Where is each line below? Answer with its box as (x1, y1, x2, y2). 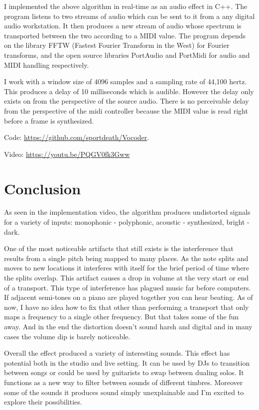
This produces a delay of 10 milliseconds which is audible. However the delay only (4, 86, 254, 96)
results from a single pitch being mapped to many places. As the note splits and (4, 253, 249, 263)
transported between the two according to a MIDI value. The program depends (4, 30, 246, 40)
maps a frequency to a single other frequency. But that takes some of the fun (4, 311, 239, 322)
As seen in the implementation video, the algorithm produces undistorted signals (4, 207, 251, 217)
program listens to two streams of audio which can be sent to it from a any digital (4, 10, 255, 21)
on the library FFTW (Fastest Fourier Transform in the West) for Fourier (4, 40, 230, 50)
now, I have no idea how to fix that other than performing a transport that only (4, 301, 249, 312)
